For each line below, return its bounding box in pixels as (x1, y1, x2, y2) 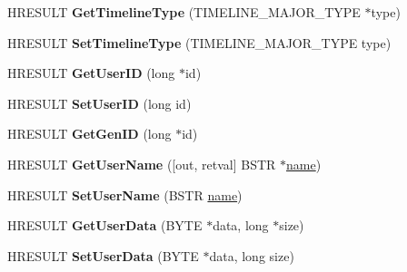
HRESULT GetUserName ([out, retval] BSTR (7, 154, 276, 173)
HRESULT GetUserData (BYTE (7, 216, 203, 235)
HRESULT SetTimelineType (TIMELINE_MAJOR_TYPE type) (7, 33, 392, 52)
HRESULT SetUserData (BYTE (7, 246, 199, 265)
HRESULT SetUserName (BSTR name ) (7, 185, 243, 204)
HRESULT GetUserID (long (7, 63, 175, 83)
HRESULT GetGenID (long (7, 124, 172, 143)
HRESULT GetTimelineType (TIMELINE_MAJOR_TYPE (7, 3, 361, 21)
